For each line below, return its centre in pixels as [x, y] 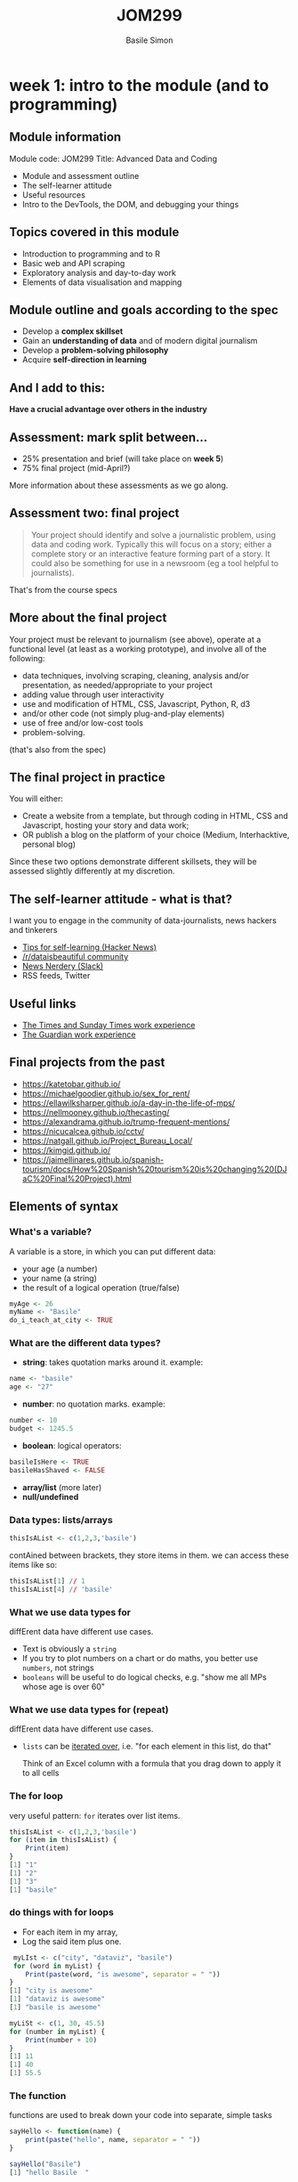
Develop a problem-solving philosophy [95, 350]
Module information [65, 138]
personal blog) [49, 844]
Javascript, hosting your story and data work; [105, 825]
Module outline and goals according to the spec [144, 309]
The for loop [36, 1797]
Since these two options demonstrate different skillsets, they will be [133, 862]
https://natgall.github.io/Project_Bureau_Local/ [107, 1140]
